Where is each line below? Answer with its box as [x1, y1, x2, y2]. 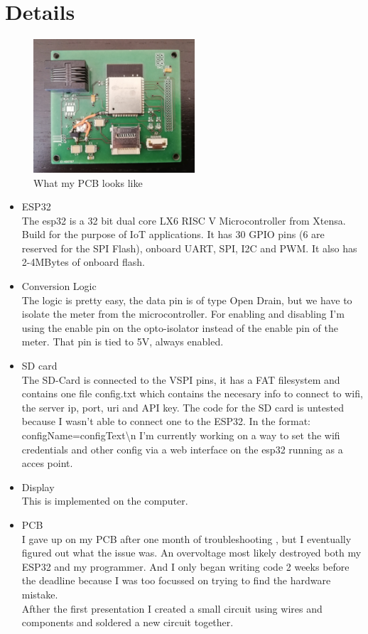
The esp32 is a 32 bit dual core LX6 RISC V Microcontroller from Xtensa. [21, 213, 346, 227]
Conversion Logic [21, 279, 97, 294]
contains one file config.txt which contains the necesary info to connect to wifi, [21, 386, 363, 401]
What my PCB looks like [33, 175, 143, 190]
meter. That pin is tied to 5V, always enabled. [21, 334, 224, 349]
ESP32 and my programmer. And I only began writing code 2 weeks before [21, 559, 350, 574]
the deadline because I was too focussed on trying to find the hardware [21, 573, 331, 588]
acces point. [21, 456, 73, 471]
